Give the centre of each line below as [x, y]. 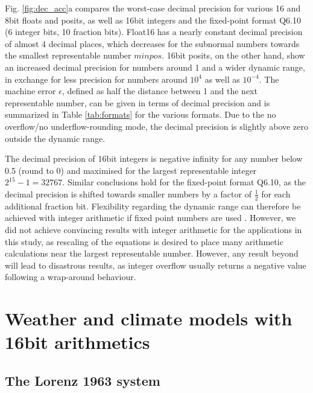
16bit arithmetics [77, 342]
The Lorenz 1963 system [83, 380]
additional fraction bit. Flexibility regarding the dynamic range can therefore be [153, 206]
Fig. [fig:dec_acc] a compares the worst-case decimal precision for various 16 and [153, 8]
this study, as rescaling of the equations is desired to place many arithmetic [144, 241]
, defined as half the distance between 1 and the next [160, 91]
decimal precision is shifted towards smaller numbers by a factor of [128, 193]
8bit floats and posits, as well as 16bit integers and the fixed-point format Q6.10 [153, 20]
